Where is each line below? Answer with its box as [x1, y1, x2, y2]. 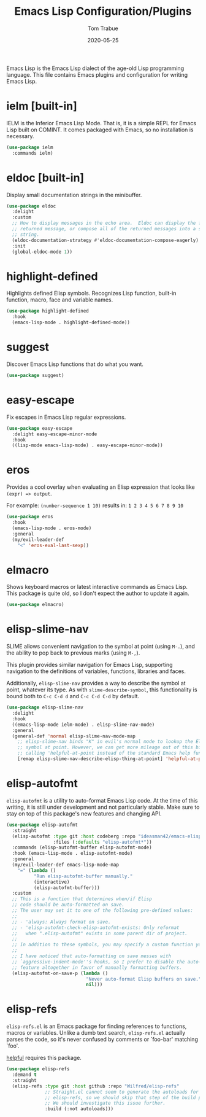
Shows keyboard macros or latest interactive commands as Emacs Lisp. [6, 583, 188, 591]
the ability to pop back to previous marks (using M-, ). [6, 649, 140, 656]
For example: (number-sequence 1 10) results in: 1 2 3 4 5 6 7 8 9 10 [6, 502, 184, 509]
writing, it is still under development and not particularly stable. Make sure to [6, 803, 200, 811]
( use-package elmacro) [6, 602, 64, 608]
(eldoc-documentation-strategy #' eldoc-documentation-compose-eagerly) [12, 237, 199, 243]
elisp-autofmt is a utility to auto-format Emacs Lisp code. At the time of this [6, 796, 198, 804]
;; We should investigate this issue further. [45, 1100, 166, 1107]
